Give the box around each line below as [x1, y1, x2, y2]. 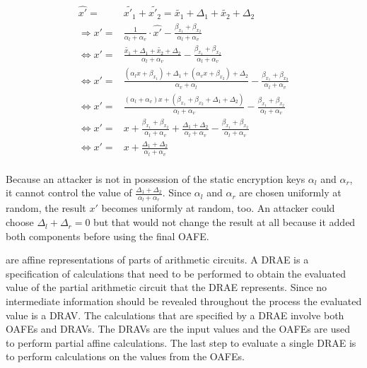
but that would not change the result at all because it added [93, 215, 356, 230]
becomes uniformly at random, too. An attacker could [101, 201, 335, 215]
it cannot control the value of [6, 185, 132, 200]
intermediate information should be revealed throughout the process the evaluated [6, 294, 362, 309]
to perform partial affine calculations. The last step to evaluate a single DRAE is [6, 335, 356, 350]
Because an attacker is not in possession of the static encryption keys [6, 171, 305, 186]
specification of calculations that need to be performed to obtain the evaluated [6, 266, 346, 280]
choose [6, 215, 34, 230]
